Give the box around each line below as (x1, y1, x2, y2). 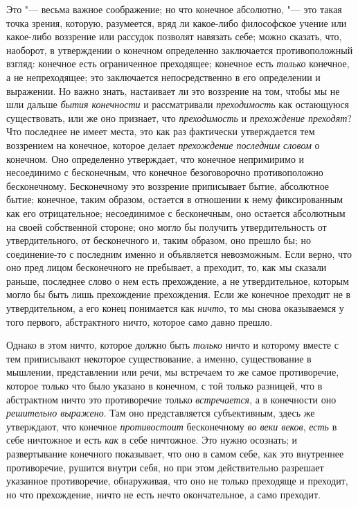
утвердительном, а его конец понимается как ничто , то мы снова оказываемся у (6, 301, 344, 315)
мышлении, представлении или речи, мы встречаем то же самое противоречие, (6, 365, 339, 379)
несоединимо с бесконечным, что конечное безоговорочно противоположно (6, 165, 323, 180)
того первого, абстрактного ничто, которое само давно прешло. (6, 314, 273, 329)
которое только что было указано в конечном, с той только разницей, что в (6, 378, 323, 393)
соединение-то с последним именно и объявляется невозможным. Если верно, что (6, 246, 352, 261)
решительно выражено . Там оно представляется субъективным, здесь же (6, 405, 315, 420)
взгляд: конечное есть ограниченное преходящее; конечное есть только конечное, (6, 56, 350, 71)
